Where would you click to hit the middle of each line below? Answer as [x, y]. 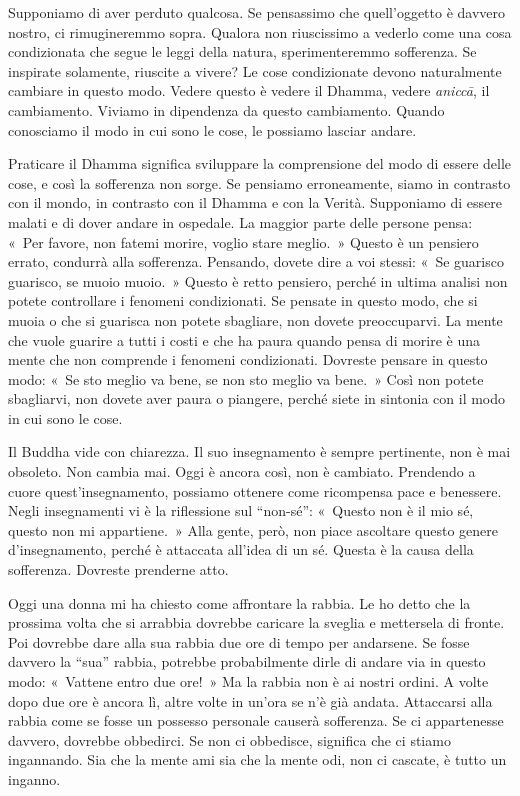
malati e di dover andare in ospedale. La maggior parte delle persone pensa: [240, 221]
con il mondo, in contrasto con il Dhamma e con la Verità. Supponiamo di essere [255, 202]
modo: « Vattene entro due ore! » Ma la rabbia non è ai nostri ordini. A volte [248, 681]
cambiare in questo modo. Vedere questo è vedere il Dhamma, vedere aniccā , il [249, 90]
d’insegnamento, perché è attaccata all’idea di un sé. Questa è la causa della [241, 549]
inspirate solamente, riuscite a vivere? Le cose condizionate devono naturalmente [255, 70]
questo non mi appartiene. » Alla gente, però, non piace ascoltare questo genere [253, 529]
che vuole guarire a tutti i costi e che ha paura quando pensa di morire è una [244, 339]
